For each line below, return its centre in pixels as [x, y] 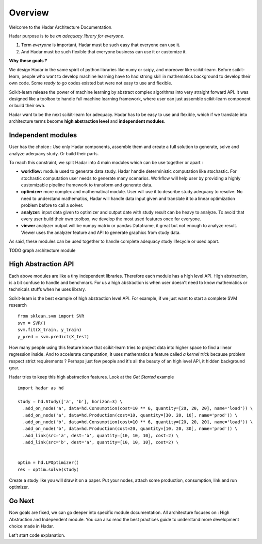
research [18, 305]
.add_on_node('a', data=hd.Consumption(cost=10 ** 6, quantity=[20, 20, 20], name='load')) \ [138, 408]
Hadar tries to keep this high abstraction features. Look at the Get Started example [91, 377]
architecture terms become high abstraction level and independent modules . [87, 121]
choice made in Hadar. [32, 526]
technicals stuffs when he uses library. [48, 289]
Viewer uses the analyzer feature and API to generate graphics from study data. [101, 232]
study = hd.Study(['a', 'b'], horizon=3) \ [70, 401]
